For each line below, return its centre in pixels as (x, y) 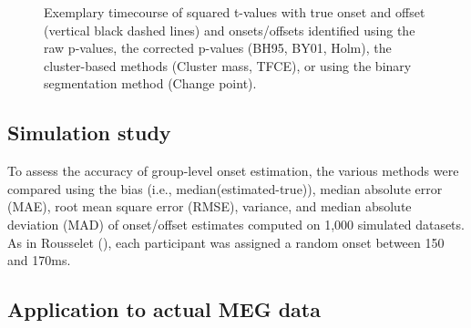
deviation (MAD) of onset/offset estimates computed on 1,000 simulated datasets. (236, 224)
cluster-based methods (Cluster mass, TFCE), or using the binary (228, 65)
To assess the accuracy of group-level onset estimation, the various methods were (233, 171)
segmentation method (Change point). (150, 83)
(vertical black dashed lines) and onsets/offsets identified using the (230, 30)
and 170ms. (39, 260)
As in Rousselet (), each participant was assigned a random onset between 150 (226, 242)
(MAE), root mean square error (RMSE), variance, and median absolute (210, 206)
